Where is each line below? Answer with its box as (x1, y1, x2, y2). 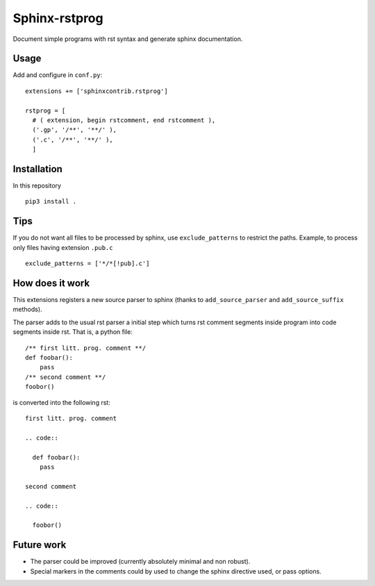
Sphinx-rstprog (12, 10, 103, 26)
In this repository (12, 181, 62, 190)
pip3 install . (25, 198, 77, 206)
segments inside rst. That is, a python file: (12, 328, 133, 336)
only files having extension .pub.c (12, 243, 113, 251)
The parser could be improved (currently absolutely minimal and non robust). (30, 558, 251, 566)
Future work (12, 539, 67, 551)
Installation (12, 163, 62, 175)
